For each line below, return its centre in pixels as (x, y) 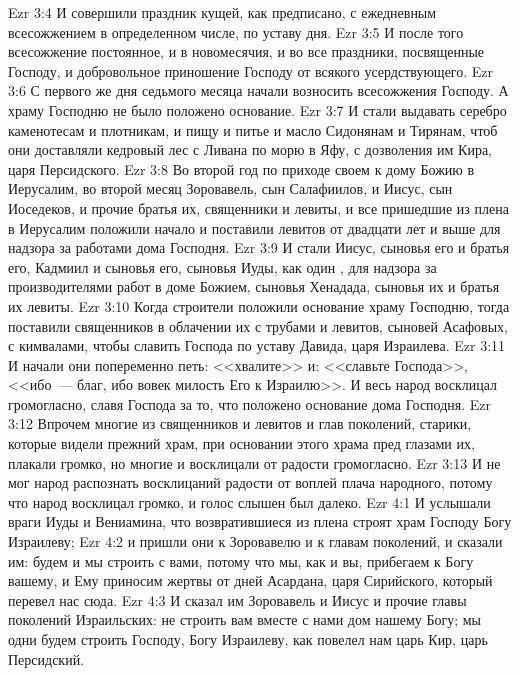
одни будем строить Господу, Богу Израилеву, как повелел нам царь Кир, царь (248, 639)
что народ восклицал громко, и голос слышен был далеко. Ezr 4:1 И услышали (249, 501)
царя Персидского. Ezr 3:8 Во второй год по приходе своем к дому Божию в (241, 168)
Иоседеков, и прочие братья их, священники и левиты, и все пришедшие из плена (258, 207)
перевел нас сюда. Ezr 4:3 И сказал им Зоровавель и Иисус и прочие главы (237, 599)
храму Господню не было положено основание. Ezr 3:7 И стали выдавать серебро (257, 109)
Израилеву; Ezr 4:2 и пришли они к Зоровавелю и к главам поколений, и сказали (255, 541)
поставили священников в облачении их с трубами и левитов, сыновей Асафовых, (258, 325)
